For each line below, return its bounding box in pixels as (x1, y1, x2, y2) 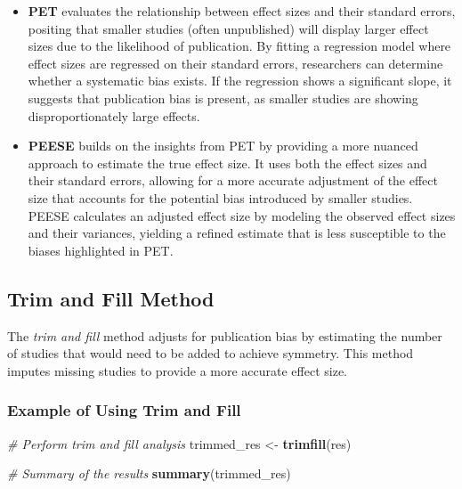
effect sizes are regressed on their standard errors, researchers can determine (28, 53, 443, 72)
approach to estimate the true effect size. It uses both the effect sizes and (28, 153, 427, 172)
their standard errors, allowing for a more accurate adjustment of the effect (28, 171, 438, 190)
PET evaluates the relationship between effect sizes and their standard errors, (28, 2, 456, 20)
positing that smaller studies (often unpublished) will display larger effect (28, 19, 429, 37)
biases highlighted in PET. (28, 240, 174, 259)
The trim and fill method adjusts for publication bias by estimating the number (7, 326, 442, 345)
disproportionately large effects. (28, 106, 200, 125)
